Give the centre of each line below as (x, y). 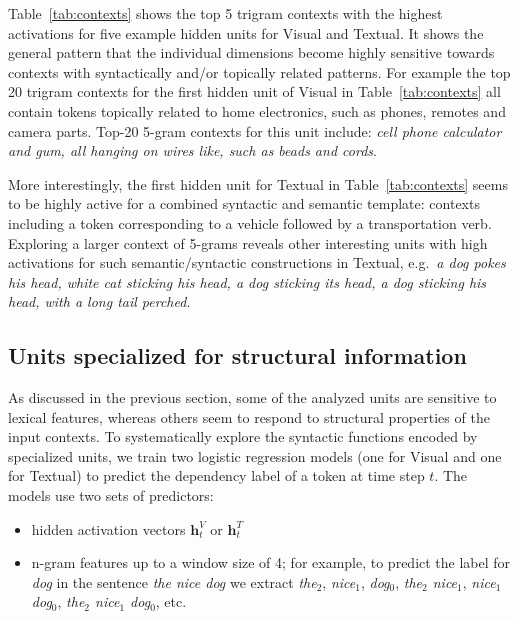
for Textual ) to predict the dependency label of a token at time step (216, 475)
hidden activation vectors (108, 528)
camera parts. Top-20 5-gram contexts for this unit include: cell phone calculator (255, 130)
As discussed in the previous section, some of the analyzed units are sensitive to (252, 397)
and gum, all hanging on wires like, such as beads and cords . (192, 150)
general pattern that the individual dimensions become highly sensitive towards (251, 52)
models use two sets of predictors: (111, 495)
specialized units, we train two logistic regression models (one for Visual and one (255, 455)
